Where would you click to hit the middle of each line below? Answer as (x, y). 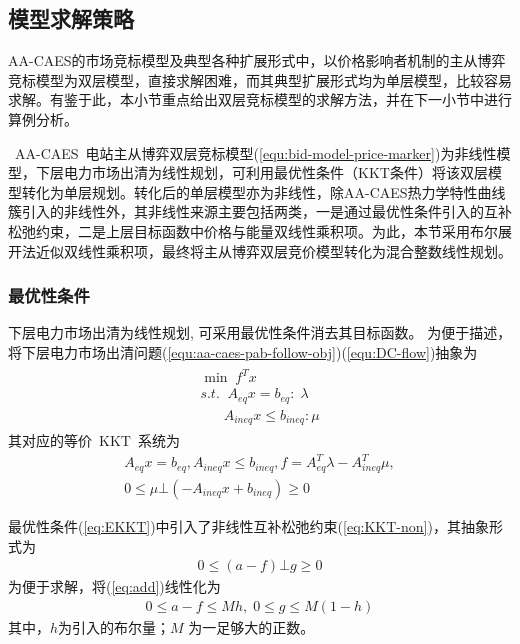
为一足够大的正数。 (251, 626)
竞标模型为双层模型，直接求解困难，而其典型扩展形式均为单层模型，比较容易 (260, 79)
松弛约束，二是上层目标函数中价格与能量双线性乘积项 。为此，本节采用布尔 (253, 230)
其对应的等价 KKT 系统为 (94, 440)
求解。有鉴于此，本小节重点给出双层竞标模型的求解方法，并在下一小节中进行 (260, 99)
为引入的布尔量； (114, 626)
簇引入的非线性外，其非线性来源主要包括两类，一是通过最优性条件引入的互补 (260, 211)
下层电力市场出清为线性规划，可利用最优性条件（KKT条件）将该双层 (261, 172)
